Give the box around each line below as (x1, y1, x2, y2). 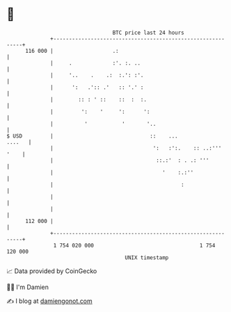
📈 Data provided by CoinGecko (6, 267, 97, 275)
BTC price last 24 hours (112, 29, 185, 36)
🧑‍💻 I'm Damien (6, 283, 49, 291)
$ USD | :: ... (6, 132, 178, 140)
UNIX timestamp (125, 254, 169, 261)
